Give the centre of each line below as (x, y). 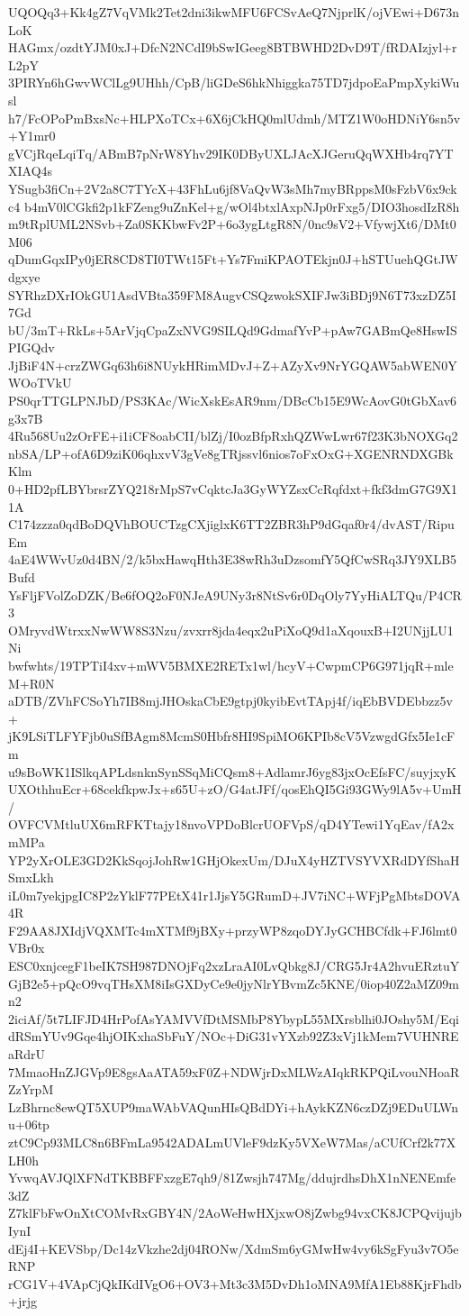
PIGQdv (32, 347)
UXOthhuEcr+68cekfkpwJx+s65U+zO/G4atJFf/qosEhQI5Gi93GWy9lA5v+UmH (235, 789)
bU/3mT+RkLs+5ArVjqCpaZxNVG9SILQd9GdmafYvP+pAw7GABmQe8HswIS (233, 329)
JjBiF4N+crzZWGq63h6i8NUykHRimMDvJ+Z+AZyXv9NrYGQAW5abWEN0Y (233, 365)
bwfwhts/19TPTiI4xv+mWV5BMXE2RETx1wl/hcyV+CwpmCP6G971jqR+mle (231, 665)
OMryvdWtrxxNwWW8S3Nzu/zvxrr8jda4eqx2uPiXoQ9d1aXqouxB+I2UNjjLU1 (231, 630)
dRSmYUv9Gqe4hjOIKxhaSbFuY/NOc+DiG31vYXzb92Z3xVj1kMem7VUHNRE (234, 1036)
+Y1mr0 (32, 136)
